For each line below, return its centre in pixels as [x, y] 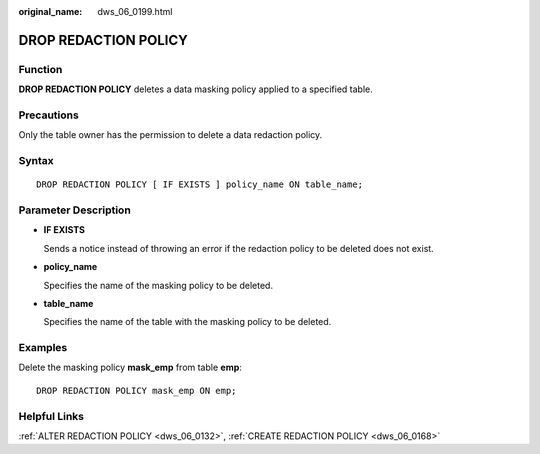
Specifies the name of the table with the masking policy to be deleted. [187, 322]
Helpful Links [51, 416]
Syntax [36, 161]
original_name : [50, 11]
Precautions [48, 115]
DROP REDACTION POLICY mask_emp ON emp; [136, 390]
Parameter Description [75, 210]
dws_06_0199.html [135, 11]
